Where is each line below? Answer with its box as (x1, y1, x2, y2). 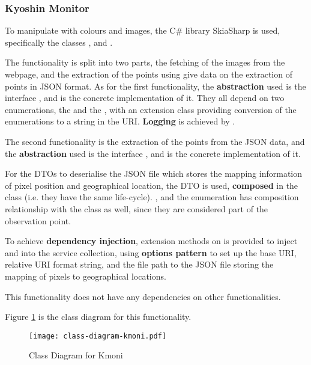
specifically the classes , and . (5, 35, 113, 48)
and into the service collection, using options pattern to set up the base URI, (5, 246, 297, 259)
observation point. (5, 214, 71, 227)
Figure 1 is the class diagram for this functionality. (5, 310, 192, 323)
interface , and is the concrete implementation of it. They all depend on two (5, 91, 285, 104)
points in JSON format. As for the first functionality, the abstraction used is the (5, 79, 306, 92)
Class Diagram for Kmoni (29, 349, 123, 361)
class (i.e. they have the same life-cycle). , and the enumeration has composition (5, 191, 299, 203)
